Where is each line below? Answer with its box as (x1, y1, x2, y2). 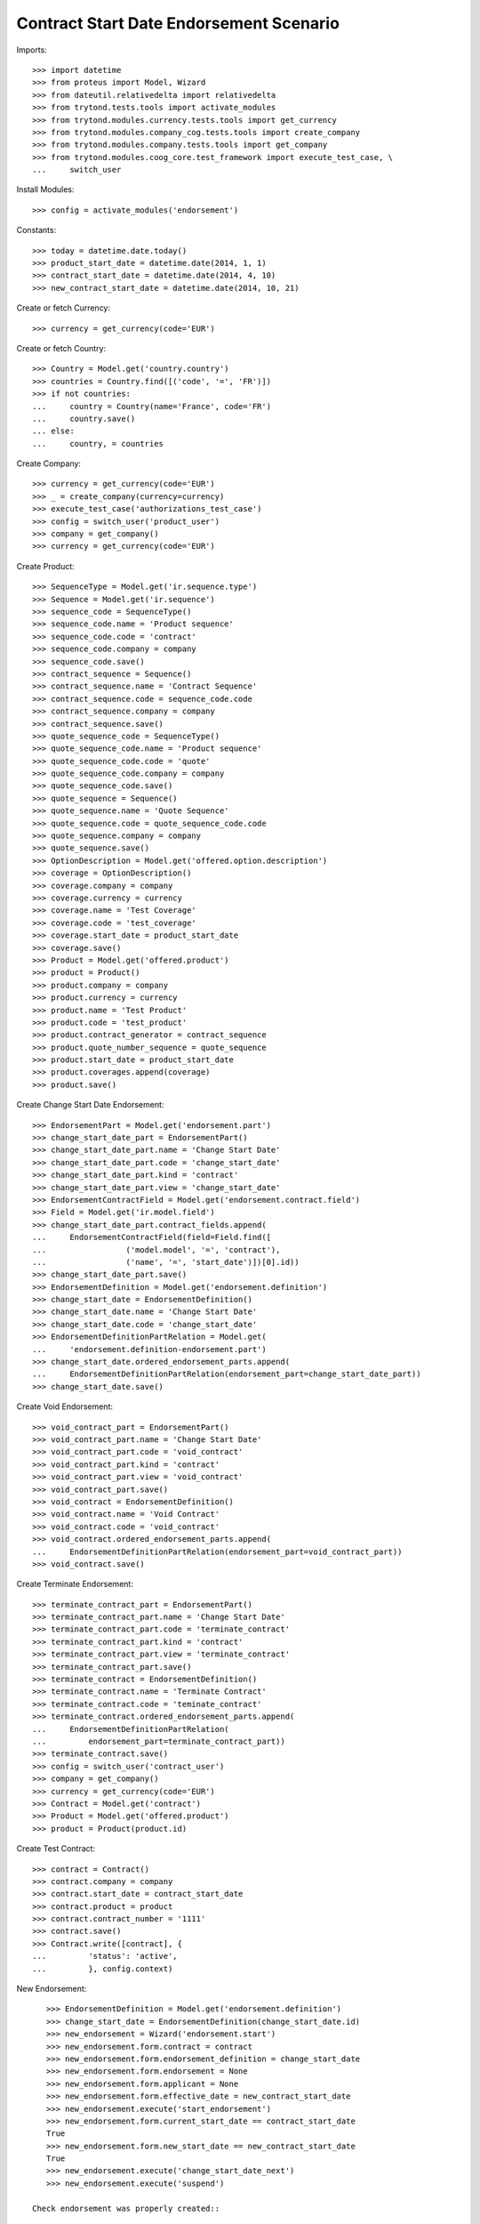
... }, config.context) (32, 1963, 173, 1974)
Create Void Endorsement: (16, 1401, 113, 1412)
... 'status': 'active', (32, 1951, 178, 1962)
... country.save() (32, 414, 136, 423)
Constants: (16, 225, 57, 236)
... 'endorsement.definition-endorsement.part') (32, 1344, 267, 1354)
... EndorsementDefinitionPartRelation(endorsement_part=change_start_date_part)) (32, 1369, 421, 1379)
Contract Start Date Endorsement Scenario (16, 13, 340, 33)
